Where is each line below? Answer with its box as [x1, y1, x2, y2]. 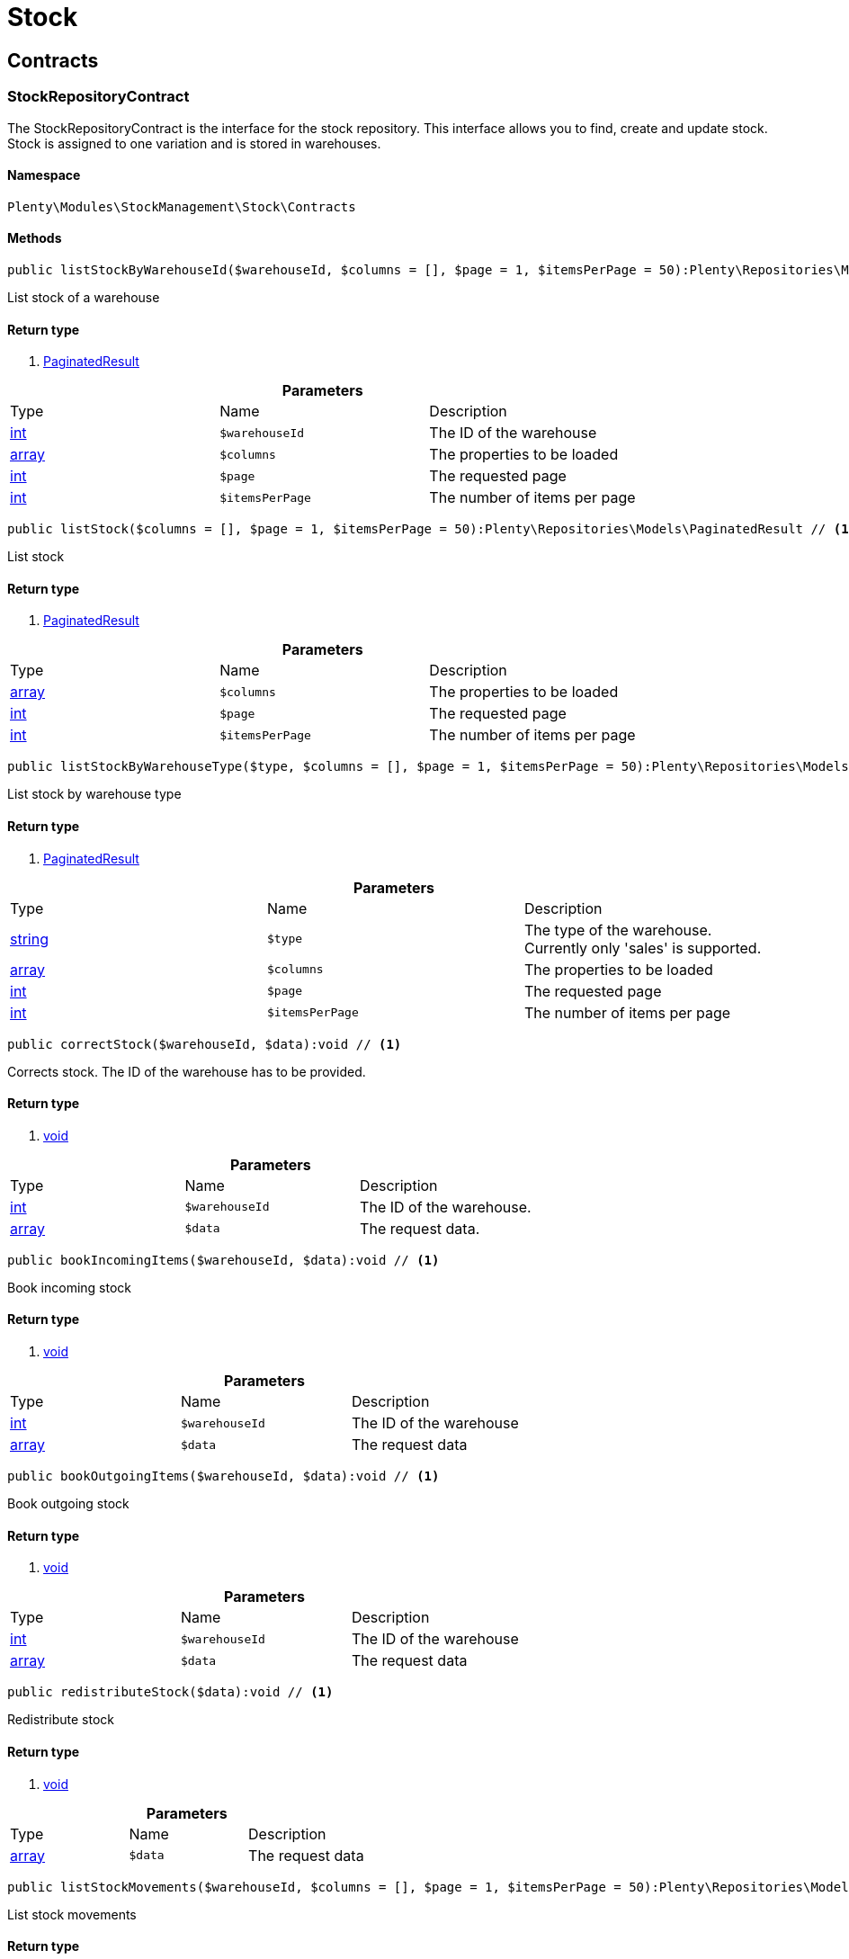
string [10, 929, 49, 948]
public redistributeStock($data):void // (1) [7, 1685, 334, 1700]
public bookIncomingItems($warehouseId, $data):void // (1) [7, 1252, 440, 1267]
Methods [7, 230, 62, 246]
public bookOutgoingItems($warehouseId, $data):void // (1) [7, 1469, 440, 1484]
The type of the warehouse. [523, 920, 712, 939]
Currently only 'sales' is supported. [523, 938, 762, 957]
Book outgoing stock [7, 1496, 130, 1512]
